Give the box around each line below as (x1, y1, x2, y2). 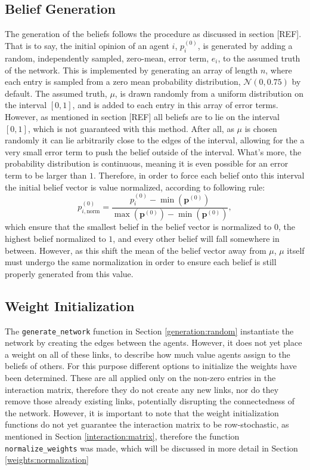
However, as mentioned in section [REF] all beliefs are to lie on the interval (5, 110, 280, 122)
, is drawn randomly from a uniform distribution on (114, 87, 304, 99)
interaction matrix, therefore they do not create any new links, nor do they (5, 383, 279, 395)
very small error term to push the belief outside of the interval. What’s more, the (5, 145, 302, 158)
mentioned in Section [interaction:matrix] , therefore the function (5, 430, 240, 443)
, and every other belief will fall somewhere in (113, 232, 280, 245)
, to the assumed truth (218, 52, 300, 64)
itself (287, 244, 305, 256)
